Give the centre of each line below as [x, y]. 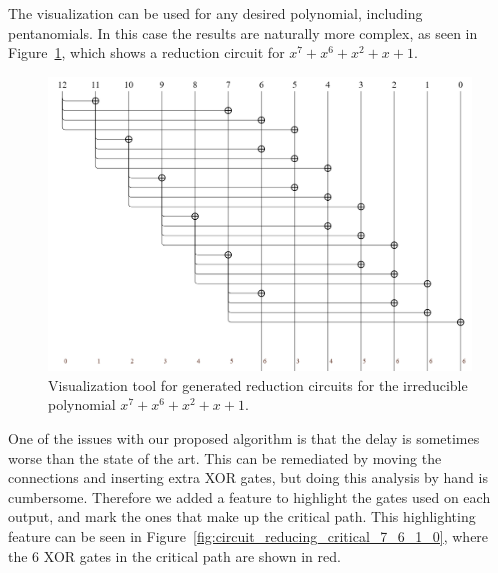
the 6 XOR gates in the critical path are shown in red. [174, 555]
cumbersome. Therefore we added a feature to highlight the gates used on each [249, 496]
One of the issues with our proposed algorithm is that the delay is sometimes [244, 437]
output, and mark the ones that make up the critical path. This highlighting [242, 516]
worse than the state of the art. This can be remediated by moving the [225, 457]
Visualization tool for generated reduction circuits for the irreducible [258, 384]
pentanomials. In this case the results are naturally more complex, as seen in [243, 32]
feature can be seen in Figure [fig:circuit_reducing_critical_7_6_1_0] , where [248, 535]
